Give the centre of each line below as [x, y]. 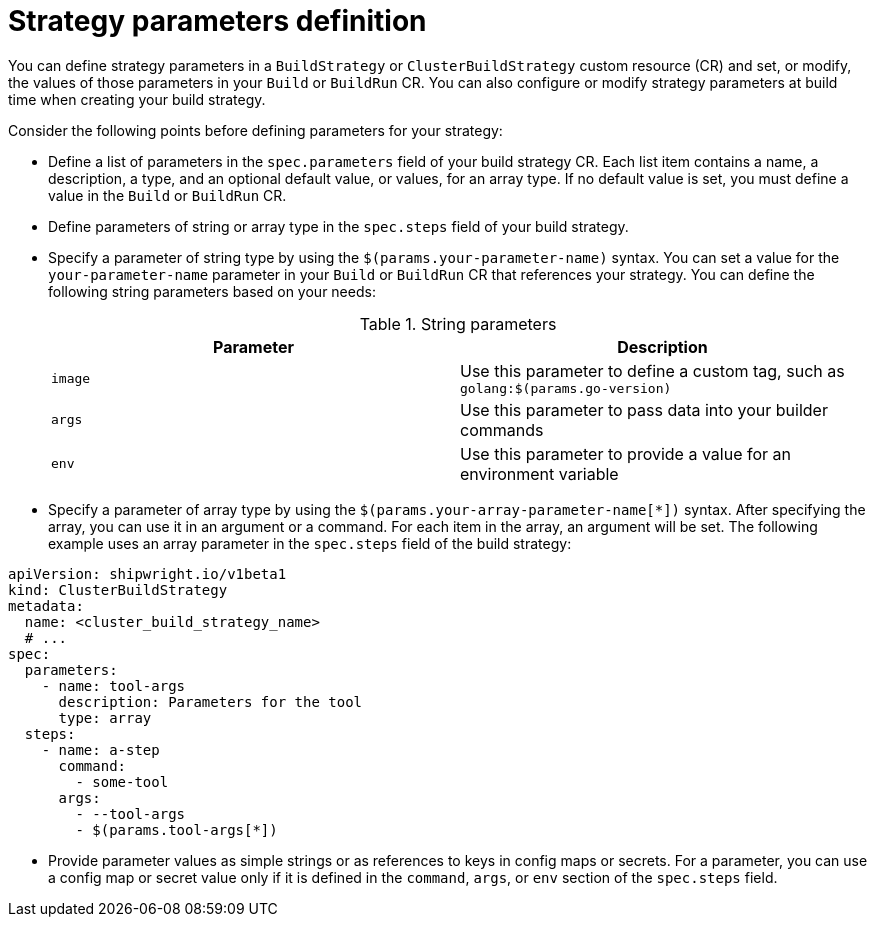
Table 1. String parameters [458, 323]
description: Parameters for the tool [210, 701]
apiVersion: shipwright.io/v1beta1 [147, 573]
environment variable [539, 473]
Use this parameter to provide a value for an [625, 453]
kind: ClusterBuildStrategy [118, 589]
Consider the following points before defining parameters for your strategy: [255, 130]
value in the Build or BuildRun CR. [167, 195]
